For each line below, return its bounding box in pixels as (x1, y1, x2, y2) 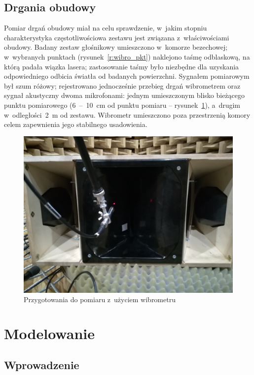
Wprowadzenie (4, 357, 79, 372)
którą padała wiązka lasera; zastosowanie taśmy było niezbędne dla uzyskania (4, 61, 239, 71)
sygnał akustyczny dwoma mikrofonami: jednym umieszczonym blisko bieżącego (4, 90, 245, 100)
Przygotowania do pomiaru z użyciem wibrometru (24, 294, 176, 305)
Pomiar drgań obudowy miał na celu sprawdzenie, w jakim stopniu (4, 23, 207, 33)
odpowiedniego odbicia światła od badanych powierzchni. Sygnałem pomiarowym (4, 71, 250, 81)
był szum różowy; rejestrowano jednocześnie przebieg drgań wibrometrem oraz (4, 80, 241, 91)
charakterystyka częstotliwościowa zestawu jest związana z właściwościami (4, 32, 229, 42)
